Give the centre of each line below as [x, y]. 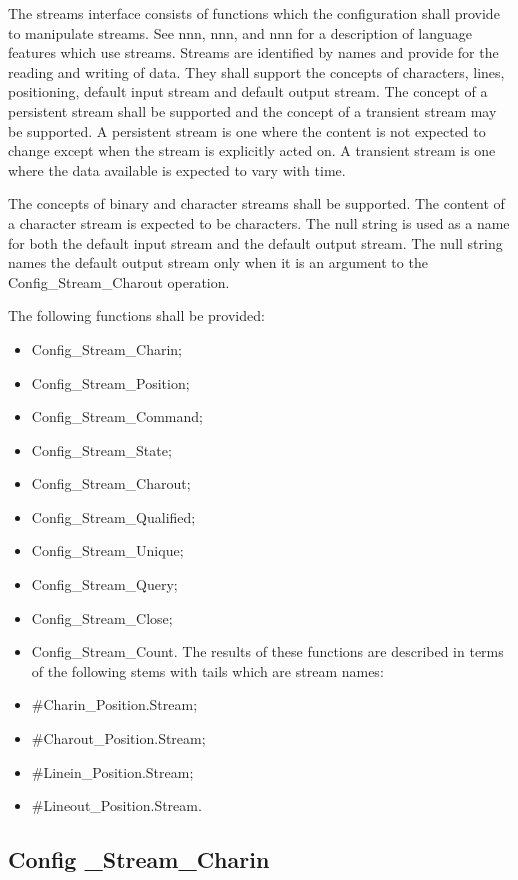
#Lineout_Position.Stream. [116, 805]
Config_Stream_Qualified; [113, 516]
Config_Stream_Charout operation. [119, 281]
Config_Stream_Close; [102, 617]
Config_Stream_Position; [110, 382]
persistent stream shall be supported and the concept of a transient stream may [252, 110]
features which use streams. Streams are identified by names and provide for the [253, 52]
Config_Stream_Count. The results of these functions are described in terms [267, 651]
